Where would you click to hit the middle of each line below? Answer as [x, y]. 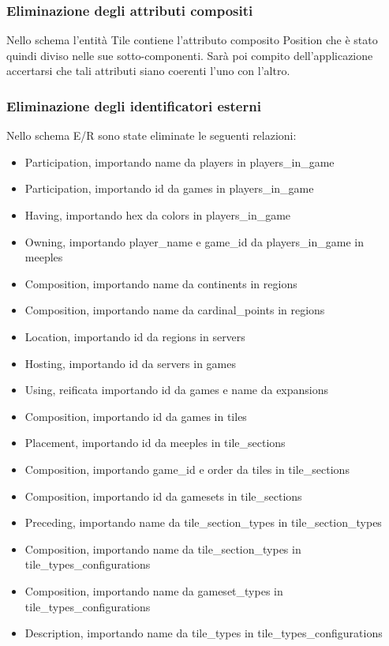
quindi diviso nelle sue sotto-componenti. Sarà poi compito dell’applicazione [190, 55]
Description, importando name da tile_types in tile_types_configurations [204, 633]
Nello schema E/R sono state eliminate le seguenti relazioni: [151, 135]
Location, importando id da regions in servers [135, 336]
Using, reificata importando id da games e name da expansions [177, 390]
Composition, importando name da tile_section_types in [163, 548]
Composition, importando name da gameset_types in [154, 590]
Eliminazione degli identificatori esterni [134, 105]
